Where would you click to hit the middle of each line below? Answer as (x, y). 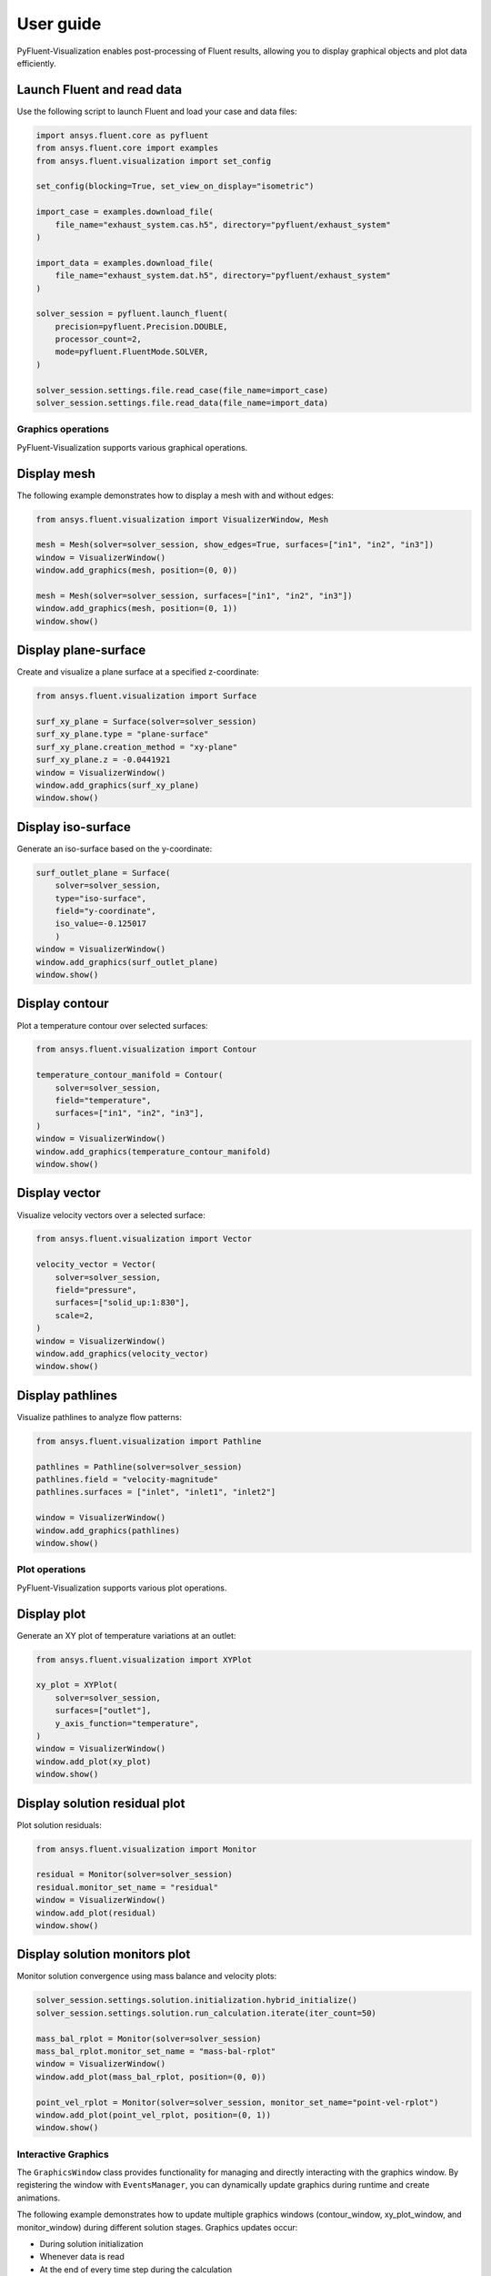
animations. (39, 2198)
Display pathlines (67, 1395)
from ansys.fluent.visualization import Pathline (149, 1441)
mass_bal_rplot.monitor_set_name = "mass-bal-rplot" (156, 2052)
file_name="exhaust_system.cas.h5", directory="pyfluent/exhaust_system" (223, 224)
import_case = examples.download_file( (125, 212)
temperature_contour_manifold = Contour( (130, 1075)
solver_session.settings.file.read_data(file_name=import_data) (182, 403)
